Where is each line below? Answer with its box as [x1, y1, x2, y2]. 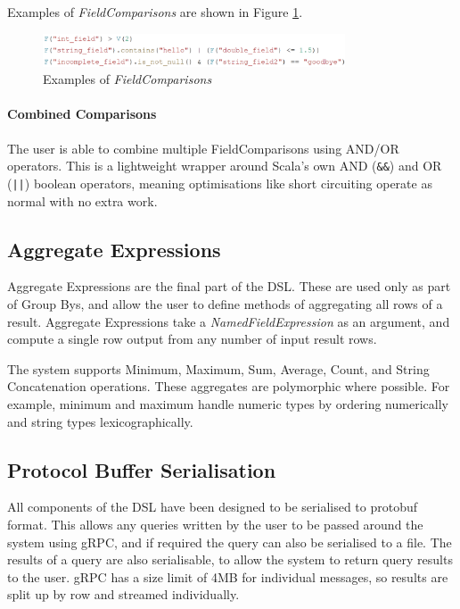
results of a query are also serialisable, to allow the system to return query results [7, 550, 453, 569]
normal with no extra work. [7, 191, 158, 210]
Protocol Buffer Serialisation [7, 455, 276, 483]
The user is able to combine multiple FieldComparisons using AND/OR [7, 138, 399, 157]
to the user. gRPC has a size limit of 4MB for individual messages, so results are [7, 567, 448, 586]
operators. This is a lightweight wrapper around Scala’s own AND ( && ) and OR [7, 156, 442, 175]
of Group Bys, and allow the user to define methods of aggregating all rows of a [7, 294, 443, 313]
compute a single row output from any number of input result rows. [7, 330, 377, 348]
